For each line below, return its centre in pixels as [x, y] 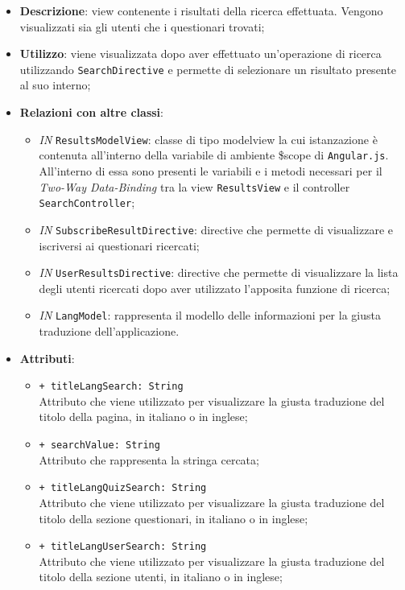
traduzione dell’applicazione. [109, 331]
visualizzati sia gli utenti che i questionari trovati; [142, 26]
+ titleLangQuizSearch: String [123, 488]
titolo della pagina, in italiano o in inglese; [143, 417]
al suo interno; [55, 85]
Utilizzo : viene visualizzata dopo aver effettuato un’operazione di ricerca [200, 54]
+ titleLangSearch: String [111, 387]
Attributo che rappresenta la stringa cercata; [149, 459]
